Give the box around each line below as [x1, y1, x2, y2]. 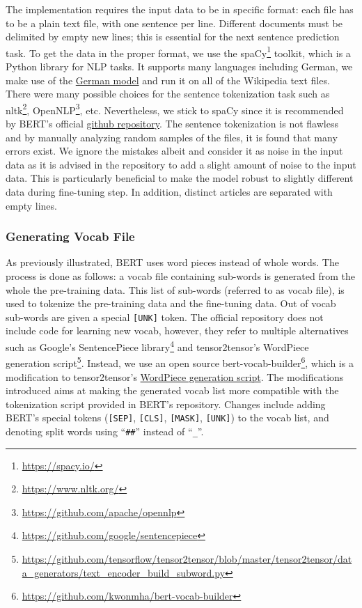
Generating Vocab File [6, 228, 135, 245]
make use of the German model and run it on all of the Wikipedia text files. [6, 72, 330, 87]
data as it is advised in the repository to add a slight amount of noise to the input [6, 157, 356, 171]
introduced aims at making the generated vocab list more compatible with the [6, 383, 339, 398]
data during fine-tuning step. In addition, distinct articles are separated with [6, 185, 333, 199]
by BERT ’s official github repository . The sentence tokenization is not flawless [6, 116, 338, 131]
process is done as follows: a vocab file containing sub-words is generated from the [6, 269, 356, 283]
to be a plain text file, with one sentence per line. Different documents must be [6, 15, 343, 30]
